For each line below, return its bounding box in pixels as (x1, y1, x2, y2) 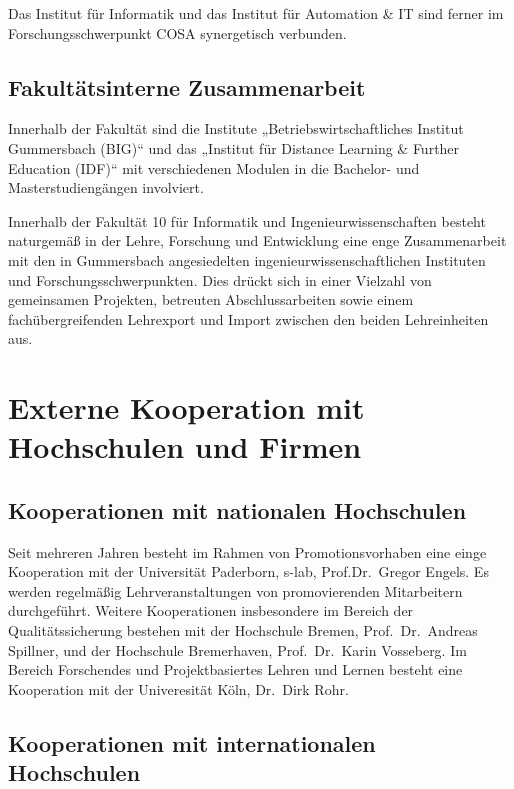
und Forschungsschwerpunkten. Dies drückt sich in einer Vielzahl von (8, 269, 432, 290)
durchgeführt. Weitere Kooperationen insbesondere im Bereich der (8, 600, 414, 621)
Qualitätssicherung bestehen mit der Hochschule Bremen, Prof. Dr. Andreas (8, 620, 478, 641)
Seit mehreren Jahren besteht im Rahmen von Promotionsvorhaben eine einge (8, 541, 487, 562)
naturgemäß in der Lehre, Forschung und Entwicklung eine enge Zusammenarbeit (8, 230, 507, 251)
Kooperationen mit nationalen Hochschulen (8, 494, 467, 525)
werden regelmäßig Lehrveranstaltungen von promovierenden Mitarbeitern (8, 580, 463, 601)
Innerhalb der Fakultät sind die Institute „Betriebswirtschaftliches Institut (8, 118, 464, 139)
